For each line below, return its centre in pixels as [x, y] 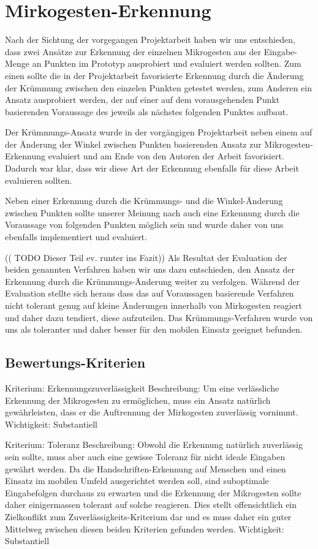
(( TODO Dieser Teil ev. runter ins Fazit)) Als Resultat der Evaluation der [146, 257]
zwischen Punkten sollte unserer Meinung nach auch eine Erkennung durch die [152, 212]
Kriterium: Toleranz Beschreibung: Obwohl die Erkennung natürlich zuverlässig [154, 445]
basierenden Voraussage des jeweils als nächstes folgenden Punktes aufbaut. [147, 111]
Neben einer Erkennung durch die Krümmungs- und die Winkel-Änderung [144, 201]
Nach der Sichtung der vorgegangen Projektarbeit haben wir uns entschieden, [150, 40]
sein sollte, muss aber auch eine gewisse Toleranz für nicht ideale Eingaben [145, 456]
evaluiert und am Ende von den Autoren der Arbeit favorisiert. [166, 156]
